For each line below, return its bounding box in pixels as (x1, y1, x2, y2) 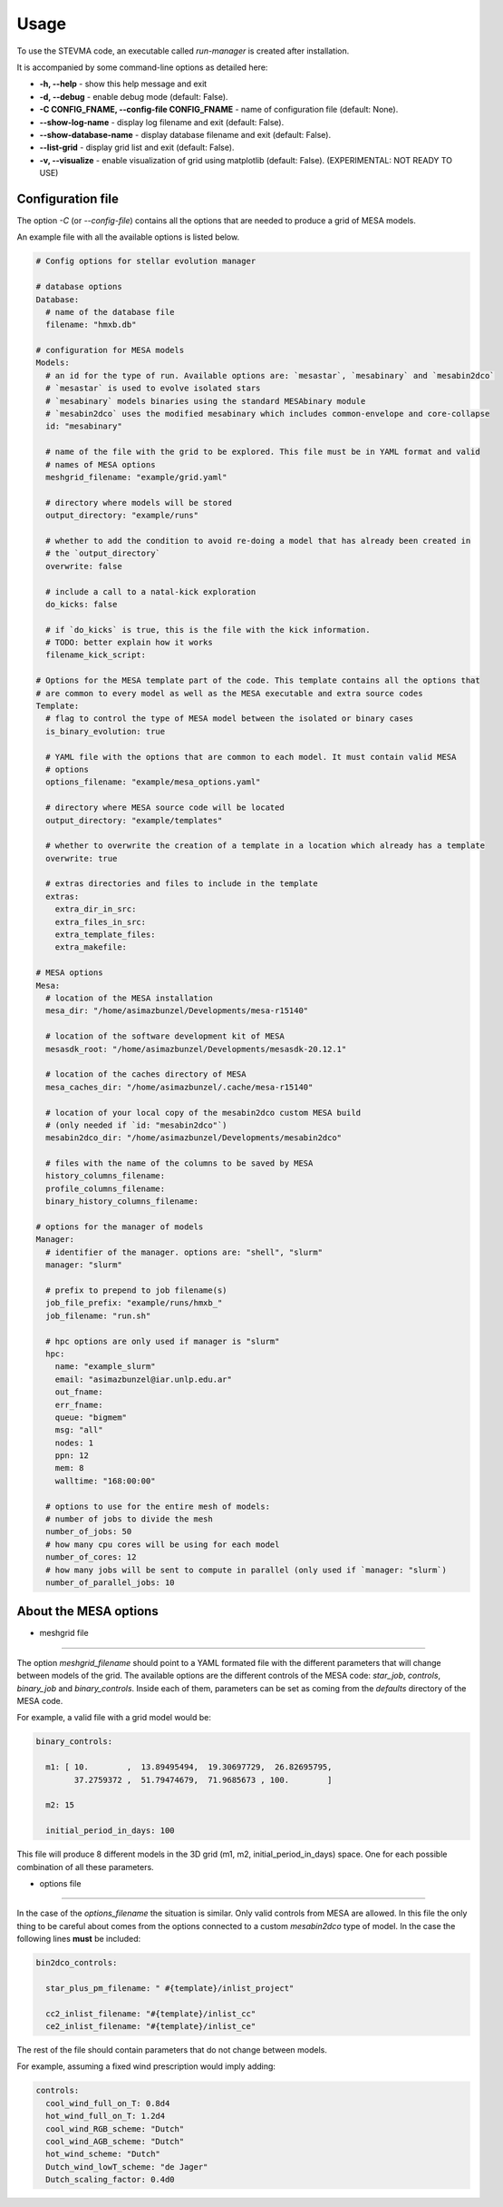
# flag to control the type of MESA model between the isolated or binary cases (45, 714, 414, 724)
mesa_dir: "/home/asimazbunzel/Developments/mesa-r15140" (45, 1006, 309, 1016)
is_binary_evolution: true (45, 726, 166, 736)
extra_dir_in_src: (54, 904, 137, 914)
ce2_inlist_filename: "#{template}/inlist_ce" (45, 2021, 256, 2032)
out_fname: (54, 1387, 103, 1397)
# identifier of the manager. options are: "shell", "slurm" (45, 1246, 324, 1257)
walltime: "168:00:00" (54, 1475, 156, 1486)
